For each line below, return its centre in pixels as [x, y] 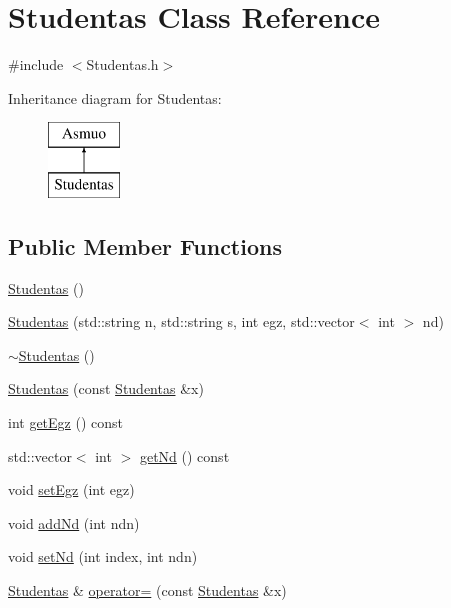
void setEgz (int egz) [71, 489]
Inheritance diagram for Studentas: [115, 97]
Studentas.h [122, 64]
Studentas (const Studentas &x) [106, 388]
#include [36, 64]
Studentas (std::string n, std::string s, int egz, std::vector [181, 321]
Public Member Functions [145, 245]
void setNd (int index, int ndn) [103, 556]
